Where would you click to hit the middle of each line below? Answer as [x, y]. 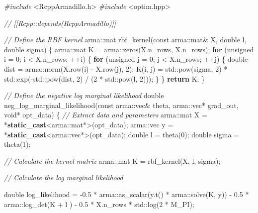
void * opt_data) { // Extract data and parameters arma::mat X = [106, 115]
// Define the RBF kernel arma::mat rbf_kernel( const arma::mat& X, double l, [125, 40]
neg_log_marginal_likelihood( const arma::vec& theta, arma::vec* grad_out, [121, 105]
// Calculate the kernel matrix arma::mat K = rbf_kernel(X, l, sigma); [112, 160]
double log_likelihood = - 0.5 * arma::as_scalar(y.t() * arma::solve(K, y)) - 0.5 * [127, 194]
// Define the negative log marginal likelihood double [84, 95]
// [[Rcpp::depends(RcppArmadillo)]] [60, 23]
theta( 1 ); [17, 144]
